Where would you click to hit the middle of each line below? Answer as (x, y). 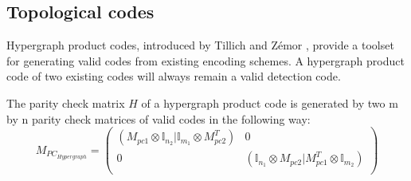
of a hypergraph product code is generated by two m (270, 102)
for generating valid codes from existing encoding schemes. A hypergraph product (205, 60)
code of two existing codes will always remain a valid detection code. (174, 76)
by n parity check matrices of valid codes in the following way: (159, 118)
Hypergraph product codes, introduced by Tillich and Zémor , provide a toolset (200, 45)
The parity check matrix (66, 102)
